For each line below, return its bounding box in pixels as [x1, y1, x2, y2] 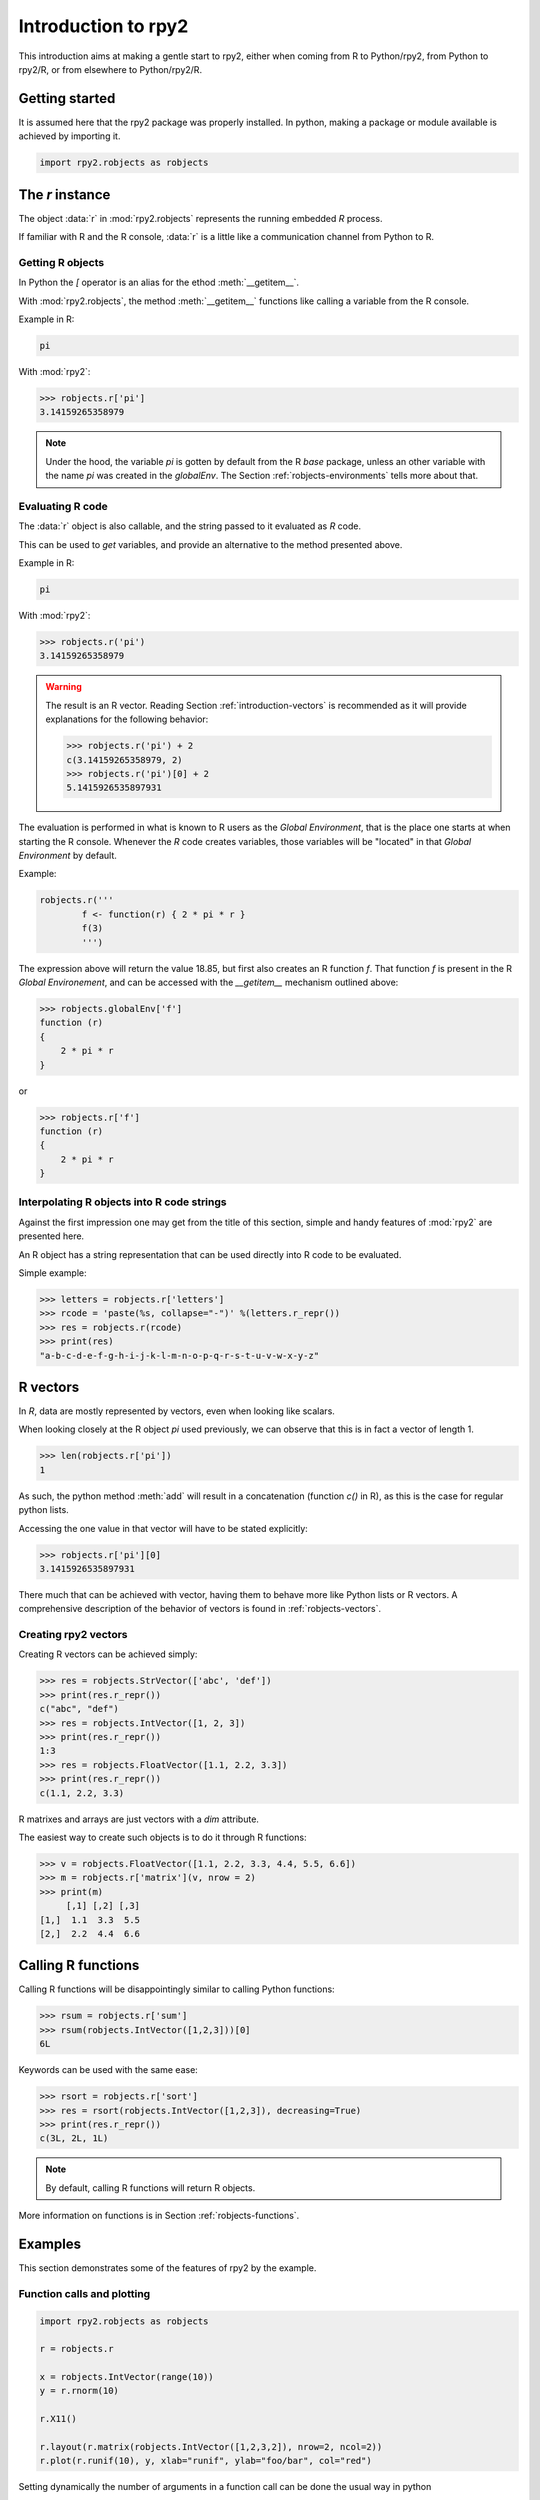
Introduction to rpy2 [18, 15, 189, 37]
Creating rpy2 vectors [18, 1628, 128, 1642]
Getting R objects [18, 255, 105, 269]
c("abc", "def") [39, 1703, 120, 1715]
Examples [18, 2235, 82, 2252]
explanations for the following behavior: [45, 713, 209, 725]
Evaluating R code [18, 499, 109, 513]
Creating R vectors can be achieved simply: [18, 1648, 198, 1660]
